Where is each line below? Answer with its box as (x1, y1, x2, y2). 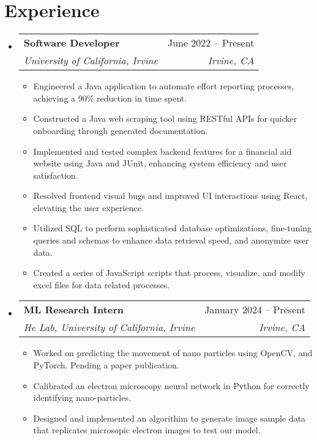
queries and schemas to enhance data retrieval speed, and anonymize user (33, 234, 309, 247)
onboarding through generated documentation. (33, 124, 208, 136)
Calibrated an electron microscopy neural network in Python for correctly (33, 379, 310, 392)
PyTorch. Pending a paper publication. (33, 359, 179, 371)
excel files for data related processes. (33, 278, 170, 291)
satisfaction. (33, 168, 78, 181)
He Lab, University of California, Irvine (23, 320, 195, 335)
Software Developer (23, 35, 120, 50)
